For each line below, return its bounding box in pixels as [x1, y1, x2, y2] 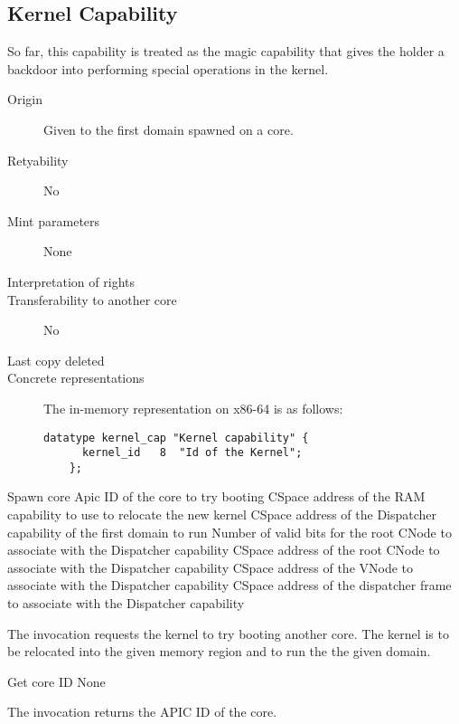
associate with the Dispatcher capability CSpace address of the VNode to [7, 557, 414, 576]
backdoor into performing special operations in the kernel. [7, 59, 329, 78]
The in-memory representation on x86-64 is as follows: [43, 398, 343, 417]
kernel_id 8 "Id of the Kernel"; [81, 446, 303, 460]
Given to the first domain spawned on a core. [43, 119, 294, 138]
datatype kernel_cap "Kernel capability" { [43, 431, 309, 444]
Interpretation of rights [7, 271, 135, 291]
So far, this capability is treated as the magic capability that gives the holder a [7, 42, 445, 61]
